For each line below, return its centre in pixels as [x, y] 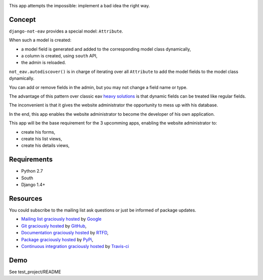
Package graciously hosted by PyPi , [57, 239]
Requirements [31, 160]
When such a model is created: [40, 40]
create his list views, [42, 139]
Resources [26, 199]
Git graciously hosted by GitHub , [54, 226]
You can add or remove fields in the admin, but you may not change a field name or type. [98, 87]
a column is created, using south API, [59, 56]
